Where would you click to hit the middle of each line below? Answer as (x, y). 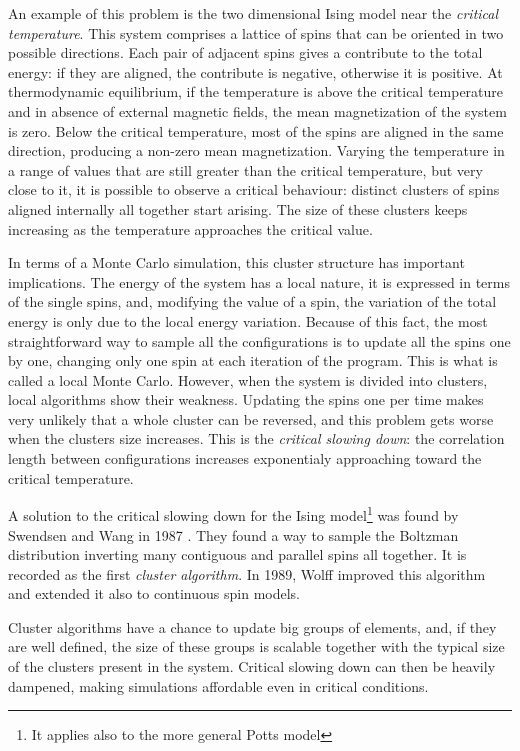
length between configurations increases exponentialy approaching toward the (245, 458)
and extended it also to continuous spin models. (154, 593)
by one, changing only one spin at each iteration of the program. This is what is (253, 360)
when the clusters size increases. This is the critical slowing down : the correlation (256, 438)
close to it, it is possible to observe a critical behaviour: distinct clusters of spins (254, 189)
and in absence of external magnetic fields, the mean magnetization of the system (257, 110)
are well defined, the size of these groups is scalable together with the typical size (256, 646)
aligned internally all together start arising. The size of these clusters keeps (238, 208)
